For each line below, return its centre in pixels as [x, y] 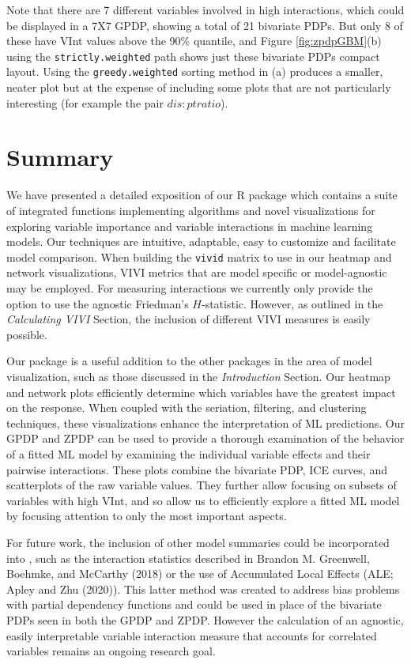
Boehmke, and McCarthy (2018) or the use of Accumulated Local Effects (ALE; [200, 573]
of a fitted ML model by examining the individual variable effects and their [189, 453]
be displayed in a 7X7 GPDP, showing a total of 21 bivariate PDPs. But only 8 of [205, 25]
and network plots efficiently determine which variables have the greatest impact [201, 392]
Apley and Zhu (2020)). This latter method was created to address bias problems [203, 589]
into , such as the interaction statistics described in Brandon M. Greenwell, [188, 558]
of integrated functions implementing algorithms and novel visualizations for [191, 210]
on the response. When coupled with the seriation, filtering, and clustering [187, 407]
